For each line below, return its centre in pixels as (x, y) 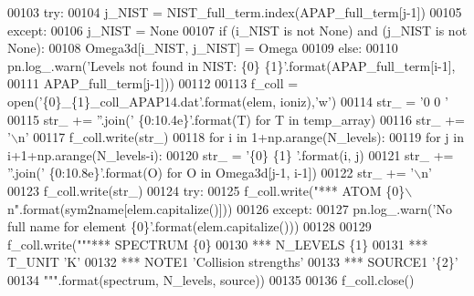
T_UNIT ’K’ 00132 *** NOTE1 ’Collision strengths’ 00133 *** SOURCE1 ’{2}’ (233, 262)
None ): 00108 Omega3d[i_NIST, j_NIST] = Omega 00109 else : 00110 (203, 48)
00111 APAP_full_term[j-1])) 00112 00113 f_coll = (153, 83)
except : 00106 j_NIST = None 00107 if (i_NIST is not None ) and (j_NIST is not (237, 30)
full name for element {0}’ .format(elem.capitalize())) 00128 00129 (190, 226)
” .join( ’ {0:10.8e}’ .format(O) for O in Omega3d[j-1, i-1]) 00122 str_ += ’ (211, 173)
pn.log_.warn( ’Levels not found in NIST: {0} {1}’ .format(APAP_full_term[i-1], (232, 65)
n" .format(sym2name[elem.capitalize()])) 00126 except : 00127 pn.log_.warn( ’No (230, 208)
